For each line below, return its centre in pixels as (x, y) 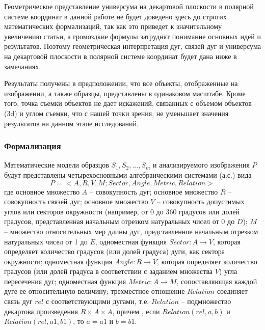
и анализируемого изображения (201, 165)
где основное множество (42, 191)
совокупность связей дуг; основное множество (76, 201)
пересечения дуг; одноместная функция (65, 281)
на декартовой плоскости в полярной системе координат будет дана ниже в (121, 56)
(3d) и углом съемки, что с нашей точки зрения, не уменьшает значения (116, 113)
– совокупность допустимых (201, 201)
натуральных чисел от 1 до (46, 241)
